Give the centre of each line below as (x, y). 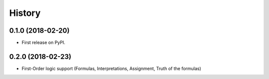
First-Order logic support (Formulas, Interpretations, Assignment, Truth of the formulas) (111, 68)
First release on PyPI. (44, 43)
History (25, 13)
